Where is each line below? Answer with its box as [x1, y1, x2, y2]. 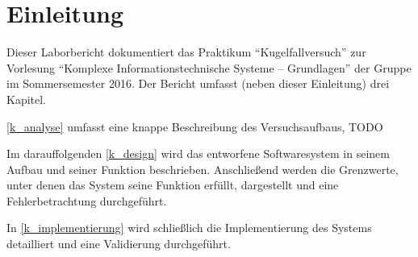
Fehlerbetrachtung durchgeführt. [6, 192, 167, 209]
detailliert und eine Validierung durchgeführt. [6, 235, 231, 252]
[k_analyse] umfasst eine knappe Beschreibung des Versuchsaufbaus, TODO [6, 118, 383, 135]
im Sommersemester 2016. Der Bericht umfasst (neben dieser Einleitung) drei [6, 75, 390, 92]
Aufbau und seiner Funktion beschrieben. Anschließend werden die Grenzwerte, [6, 160, 399, 177]
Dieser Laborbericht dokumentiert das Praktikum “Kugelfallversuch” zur [6, 44, 366, 60]
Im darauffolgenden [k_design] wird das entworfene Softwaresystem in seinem [6, 145, 390, 162]
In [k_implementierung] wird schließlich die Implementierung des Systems [6, 219, 372, 236]
